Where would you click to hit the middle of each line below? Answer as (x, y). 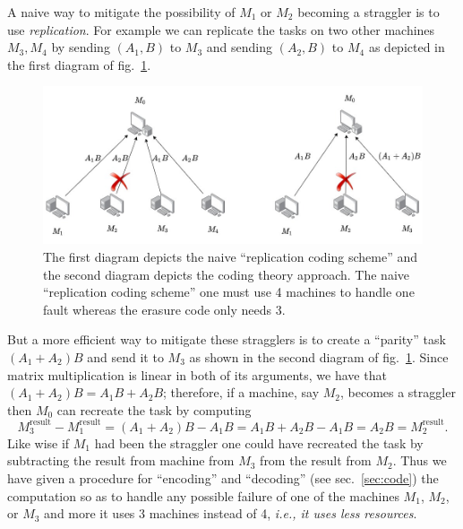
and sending (240, 47)
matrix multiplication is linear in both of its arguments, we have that (197, 374)
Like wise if (39, 442)
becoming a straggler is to (369, 12)
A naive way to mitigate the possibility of (121, 12)
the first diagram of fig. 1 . (79, 64)
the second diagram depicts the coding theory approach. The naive (226, 274)
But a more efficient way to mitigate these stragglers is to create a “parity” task (227, 339)
